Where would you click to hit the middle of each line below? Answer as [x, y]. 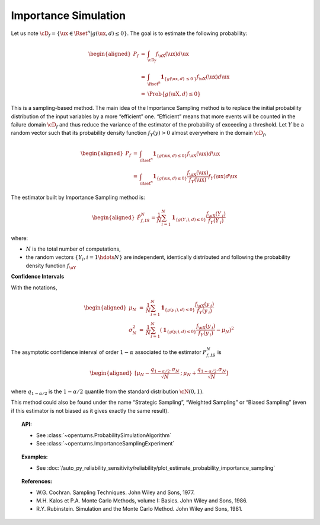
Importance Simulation [68, 15]
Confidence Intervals [38, 277]
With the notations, [34, 287]
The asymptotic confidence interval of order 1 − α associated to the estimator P [109, 352]
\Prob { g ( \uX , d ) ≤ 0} [174, 94]
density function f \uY [51, 266]
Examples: [35, 457]
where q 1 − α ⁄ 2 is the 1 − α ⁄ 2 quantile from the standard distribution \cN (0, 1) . [107, 392]
